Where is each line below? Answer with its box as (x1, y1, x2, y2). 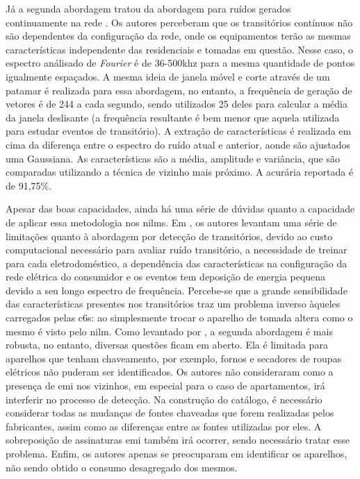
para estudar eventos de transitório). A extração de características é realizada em (6, 124, 352, 138)
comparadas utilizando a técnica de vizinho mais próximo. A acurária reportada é (6, 165, 354, 179)
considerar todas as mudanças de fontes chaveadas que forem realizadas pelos (6, 405, 334, 420)
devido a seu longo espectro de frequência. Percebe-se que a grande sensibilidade (6, 283, 347, 297)
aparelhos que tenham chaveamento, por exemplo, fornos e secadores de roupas (6, 351, 342, 365)
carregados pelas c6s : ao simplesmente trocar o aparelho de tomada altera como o (6, 310, 353, 325)
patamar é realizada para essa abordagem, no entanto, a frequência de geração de (6, 83, 352, 97)
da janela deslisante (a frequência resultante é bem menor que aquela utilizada (6, 110, 340, 124)
